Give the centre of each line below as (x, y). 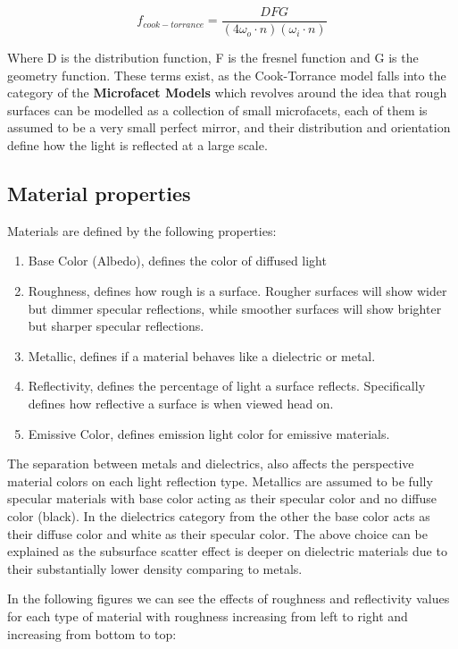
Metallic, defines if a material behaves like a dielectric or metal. (202, 355)
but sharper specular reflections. (116, 326)
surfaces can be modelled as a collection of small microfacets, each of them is (217, 110)
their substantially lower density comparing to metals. (155, 568)
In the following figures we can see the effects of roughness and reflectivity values (229, 598)
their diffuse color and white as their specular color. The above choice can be (217, 533)
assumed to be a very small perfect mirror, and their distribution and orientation (229, 127)
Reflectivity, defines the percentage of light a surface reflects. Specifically (227, 386)
